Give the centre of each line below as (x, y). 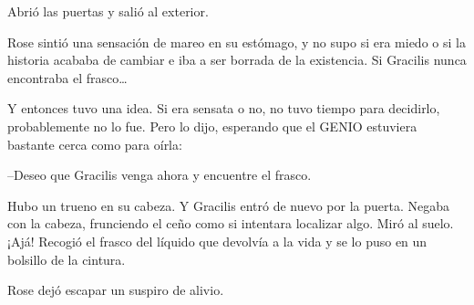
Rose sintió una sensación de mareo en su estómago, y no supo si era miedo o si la (237, 42)
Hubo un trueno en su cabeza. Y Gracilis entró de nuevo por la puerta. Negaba (229, 205)
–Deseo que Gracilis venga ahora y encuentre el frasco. (160, 175)
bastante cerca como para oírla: (95, 144)
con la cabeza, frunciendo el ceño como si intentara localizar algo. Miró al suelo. (231, 223)
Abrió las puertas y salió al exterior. (108, 11)
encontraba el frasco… (67, 77)
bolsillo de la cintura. (67, 259)
